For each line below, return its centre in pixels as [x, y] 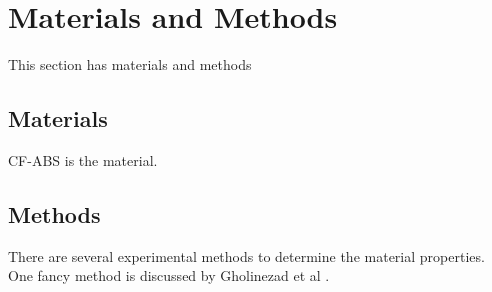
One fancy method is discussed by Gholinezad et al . [169, 275]
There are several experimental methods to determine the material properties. [246, 255]
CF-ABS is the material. [83, 159]
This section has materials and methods [130, 64]
